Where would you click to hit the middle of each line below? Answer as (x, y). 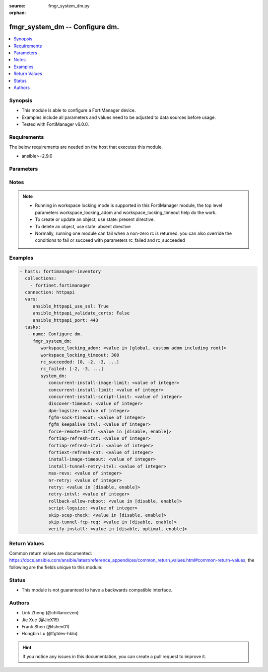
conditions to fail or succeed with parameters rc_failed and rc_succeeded (110, 240)
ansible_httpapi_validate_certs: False (81, 313)
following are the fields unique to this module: (56, 567)
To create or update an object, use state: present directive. (95, 219)
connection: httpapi (50, 292)
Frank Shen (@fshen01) (45, 626)
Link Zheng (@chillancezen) (50, 613)
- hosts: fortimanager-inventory (60, 271)
